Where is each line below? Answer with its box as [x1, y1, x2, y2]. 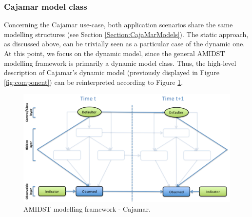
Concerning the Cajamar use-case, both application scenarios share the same [4, 20, 233, 30]
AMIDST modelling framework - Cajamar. [23, 204, 151, 214]
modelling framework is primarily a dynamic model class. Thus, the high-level [4, 58, 236, 68]
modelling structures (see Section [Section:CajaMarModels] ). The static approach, [4, 29, 249, 39]
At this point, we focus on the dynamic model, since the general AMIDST [4, 48, 225, 58]
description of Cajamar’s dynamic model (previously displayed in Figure [4, 67, 220, 78]
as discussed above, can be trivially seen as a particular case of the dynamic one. [4, 39, 245, 49]
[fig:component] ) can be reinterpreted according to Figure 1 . [4, 77, 183, 87]
